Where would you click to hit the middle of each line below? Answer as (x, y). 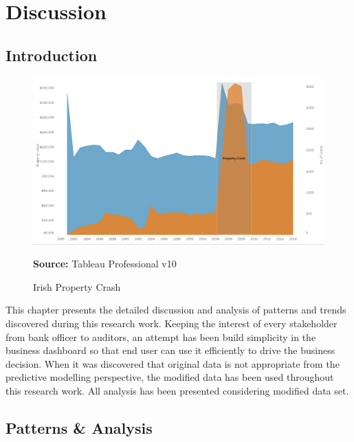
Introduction (52, 55)
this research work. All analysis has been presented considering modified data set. (177, 390)
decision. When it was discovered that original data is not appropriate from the (173, 363)
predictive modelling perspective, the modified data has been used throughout (170, 377)
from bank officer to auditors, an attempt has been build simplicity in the (161, 336)
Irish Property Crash (77, 286)
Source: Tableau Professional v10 (105, 264)
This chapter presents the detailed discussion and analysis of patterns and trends (176, 310)
